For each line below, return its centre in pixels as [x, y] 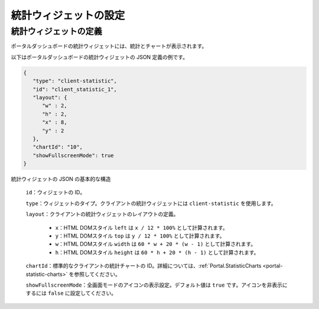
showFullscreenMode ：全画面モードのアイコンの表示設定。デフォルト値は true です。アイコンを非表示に [157, 285]
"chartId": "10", [58, 147]
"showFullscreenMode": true [74, 155]
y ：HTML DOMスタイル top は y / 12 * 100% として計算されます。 [140, 236]
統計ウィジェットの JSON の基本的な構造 [61, 179]
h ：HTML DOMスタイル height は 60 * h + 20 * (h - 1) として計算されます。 [157, 252]
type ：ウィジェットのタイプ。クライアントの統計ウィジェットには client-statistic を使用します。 [151, 203]
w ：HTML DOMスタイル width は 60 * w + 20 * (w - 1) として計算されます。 [156, 244]
